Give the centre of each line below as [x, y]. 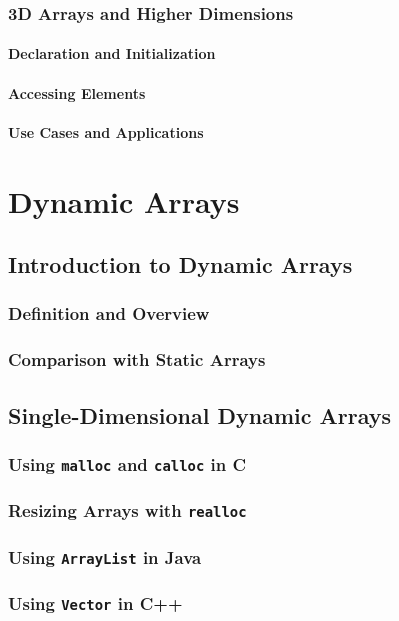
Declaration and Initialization [112, 53]
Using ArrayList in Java [105, 556]
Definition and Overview [109, 313]
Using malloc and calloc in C [127, 463]
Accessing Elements [77, 92]
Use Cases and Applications [106, 131]
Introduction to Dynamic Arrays [180, 264]
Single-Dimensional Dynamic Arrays [199, 414]
